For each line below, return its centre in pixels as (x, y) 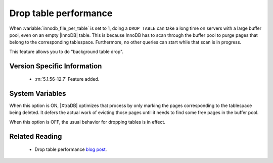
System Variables (38, 93)
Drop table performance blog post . (71, 149)
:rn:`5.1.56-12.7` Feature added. (67, 79)
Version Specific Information (56, 66)
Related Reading (36, 136)
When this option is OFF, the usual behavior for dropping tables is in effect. (87, 122)
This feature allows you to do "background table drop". (66, 51)
